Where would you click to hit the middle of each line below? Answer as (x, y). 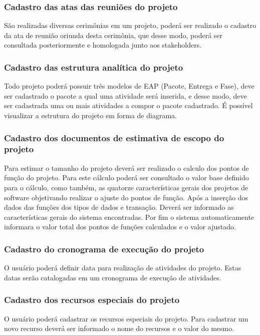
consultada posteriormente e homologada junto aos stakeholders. (103, 45)
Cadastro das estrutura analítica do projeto (94, 67)
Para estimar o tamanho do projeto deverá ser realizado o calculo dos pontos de (126, 167)
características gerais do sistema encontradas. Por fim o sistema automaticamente (129, 217)
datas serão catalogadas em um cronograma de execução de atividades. (113, 277)
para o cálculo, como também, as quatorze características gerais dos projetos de (126, 187)
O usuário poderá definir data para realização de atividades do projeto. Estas (123, 268)
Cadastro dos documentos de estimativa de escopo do (114, 137)
